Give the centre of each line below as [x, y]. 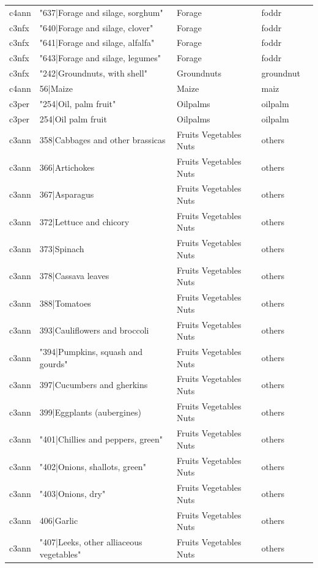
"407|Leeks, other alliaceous [91, 542]
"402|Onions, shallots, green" [93, 466]
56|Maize [56, 88]
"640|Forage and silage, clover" [96, 27]
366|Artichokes [67, 167]
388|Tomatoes [65, 303]
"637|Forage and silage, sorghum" [101, 12]
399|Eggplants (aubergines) [90, 412]
